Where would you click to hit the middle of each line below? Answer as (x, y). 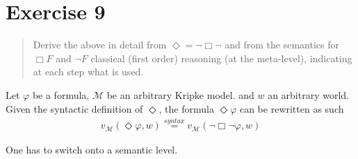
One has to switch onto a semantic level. (92, 150)
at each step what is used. (88, 72)
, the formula (186, 108)
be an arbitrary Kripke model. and (180, 94)
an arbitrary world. (309, 94)
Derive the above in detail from (100, 45)
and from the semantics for (282, 45)
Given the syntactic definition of (74, 108)
